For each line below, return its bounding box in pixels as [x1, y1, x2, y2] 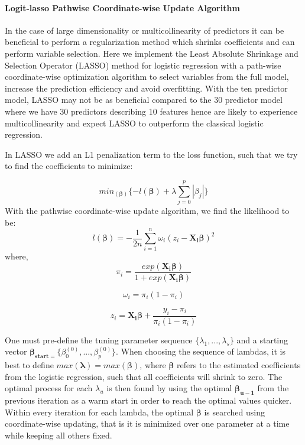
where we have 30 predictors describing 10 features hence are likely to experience [5, 105, 298, 117]
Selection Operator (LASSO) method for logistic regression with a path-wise [5, 59, 281, 71]
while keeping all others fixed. [5, 429, 112, 441]
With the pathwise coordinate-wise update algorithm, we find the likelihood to [5, 204, 290, 217]
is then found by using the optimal [106, 382, 232, 394]
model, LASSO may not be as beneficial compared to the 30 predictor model [5, 93, 283, 106]
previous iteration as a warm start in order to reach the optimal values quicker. [5, 394, 292, 407]
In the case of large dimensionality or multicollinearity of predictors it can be [5, 24, 284, 36]
